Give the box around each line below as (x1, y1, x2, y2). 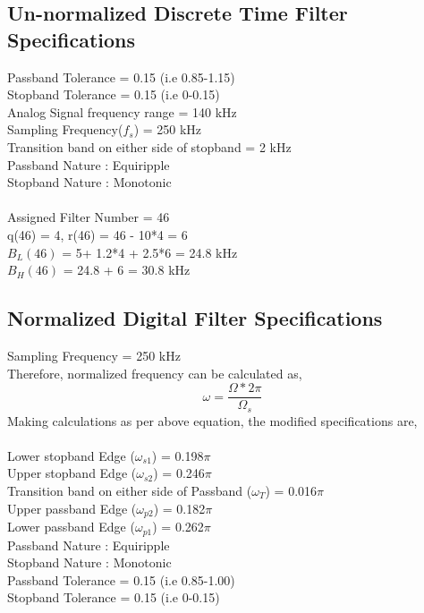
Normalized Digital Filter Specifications (7, 304, 383, 332)
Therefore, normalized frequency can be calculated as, (7, 363, 302, 382)
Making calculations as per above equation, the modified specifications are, (7, 411, 418, 430)
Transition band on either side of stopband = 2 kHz (7, 137, 292, 156)
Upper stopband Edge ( (7, 464, 137, 482)
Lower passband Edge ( (7, 517, 135, 536)
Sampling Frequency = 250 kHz (7, 345, 181, 364)
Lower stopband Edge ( (7, 446, 135, 464)
